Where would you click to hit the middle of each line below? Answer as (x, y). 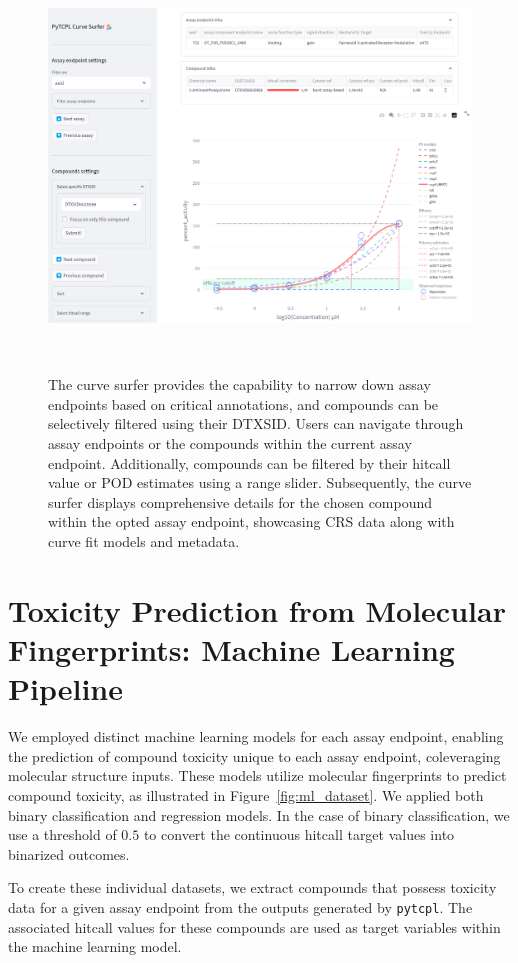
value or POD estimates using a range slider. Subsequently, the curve (260, 482)
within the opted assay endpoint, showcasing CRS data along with (251, 521)
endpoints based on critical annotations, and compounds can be (243, 403)
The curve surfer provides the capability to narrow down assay (239, 384)
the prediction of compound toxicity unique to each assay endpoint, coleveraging (254, 755)
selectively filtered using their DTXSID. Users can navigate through (256, 423)
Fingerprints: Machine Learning (231, 649)
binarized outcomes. (69, 853)
